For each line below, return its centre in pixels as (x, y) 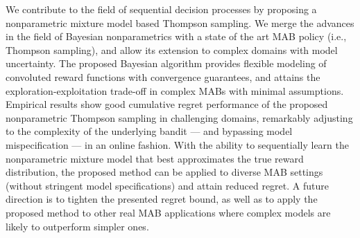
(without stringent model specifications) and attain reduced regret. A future (167, 185)
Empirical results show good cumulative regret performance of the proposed (167, 104)
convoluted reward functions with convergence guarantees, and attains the (163, 76)
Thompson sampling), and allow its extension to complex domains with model (172, 49)
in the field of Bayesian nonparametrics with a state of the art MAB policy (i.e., (176, 36)
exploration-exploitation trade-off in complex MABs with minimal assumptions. (175, 90)
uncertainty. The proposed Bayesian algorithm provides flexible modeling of (166, 63)
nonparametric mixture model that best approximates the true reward (155, 158)
